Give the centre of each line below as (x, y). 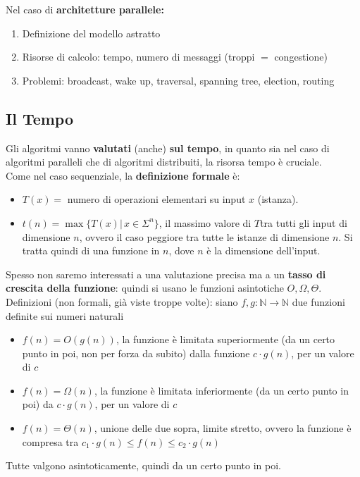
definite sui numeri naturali (65, 315)
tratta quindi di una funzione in (91, 250)
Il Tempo (40, 118)
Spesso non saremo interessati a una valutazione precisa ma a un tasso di (166, 274)
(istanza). (278, 199)
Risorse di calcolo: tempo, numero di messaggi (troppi (138, 57)
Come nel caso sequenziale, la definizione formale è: (123, 175)
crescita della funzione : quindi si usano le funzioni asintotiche (145, 288)
